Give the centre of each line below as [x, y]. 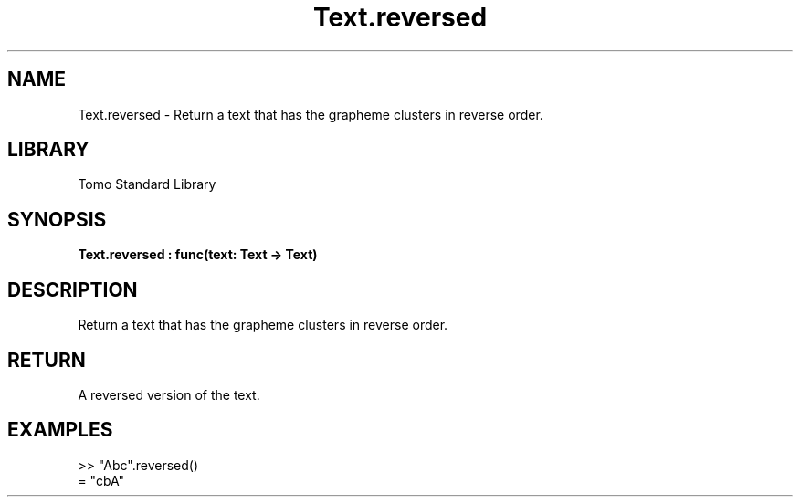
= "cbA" [101, 480]
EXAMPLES [60, 430]
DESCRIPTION [73, 289]
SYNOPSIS [57, 219]
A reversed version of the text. [169, 394]
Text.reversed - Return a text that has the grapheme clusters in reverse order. [311, 114]
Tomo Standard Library [147, 184]
